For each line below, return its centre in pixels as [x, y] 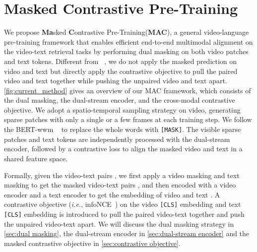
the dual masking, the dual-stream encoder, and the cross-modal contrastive [120, 100]
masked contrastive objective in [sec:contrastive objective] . [92, 243]
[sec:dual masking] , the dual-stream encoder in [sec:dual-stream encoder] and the [127, 233]
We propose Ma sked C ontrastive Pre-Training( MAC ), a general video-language [127, 32]
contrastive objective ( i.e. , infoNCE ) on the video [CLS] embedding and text [123, 204]
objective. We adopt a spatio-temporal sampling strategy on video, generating [122, 109]
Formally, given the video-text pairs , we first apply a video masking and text [122, 175]
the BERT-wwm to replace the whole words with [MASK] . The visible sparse [123, 129]
